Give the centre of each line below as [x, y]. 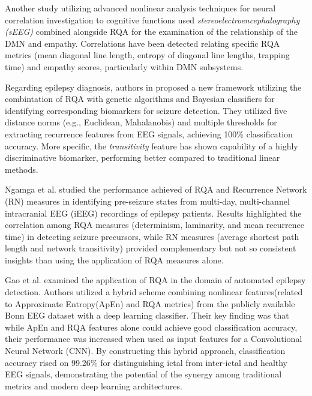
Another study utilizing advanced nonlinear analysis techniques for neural [140, 8]
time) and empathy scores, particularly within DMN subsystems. [124, 66]
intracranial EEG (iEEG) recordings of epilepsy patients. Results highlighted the [153, 213]
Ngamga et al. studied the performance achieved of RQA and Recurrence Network [156, 189]
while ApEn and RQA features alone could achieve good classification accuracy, [151, 327]
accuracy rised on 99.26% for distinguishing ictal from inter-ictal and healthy [146, 362]
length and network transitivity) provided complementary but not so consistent [151, 248]
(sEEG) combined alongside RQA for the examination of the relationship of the [151, 31]
